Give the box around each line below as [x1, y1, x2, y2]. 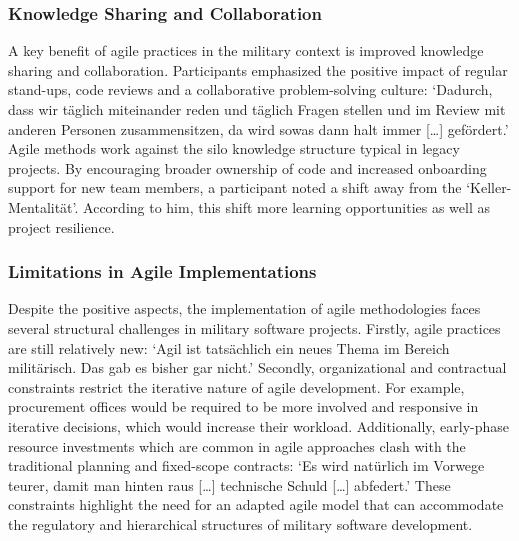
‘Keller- [466, 177, 512, 198]
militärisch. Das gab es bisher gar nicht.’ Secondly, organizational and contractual [8, 357, 507, 378]
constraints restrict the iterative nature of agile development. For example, [8, 376, 465, 397]
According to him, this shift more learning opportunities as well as [83, 196, 491, 217]
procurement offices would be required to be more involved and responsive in [8, 396, 479, 417]
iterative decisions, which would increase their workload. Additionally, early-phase [8, 415, 510, 436]
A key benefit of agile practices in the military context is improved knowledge [8, 40, 484, 61]
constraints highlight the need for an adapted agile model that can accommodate [8, 494, 504, 515]
